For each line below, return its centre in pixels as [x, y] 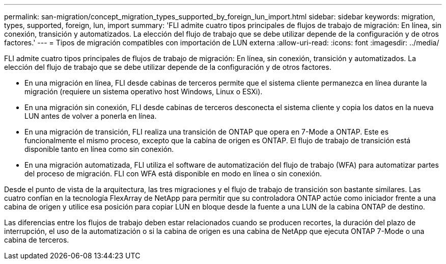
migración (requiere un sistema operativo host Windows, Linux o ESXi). [144, 91]
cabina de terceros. [37, 240]
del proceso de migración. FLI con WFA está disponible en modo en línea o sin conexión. [173, 174]
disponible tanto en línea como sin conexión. [99, 149]
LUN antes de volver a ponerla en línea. [91, 116]
